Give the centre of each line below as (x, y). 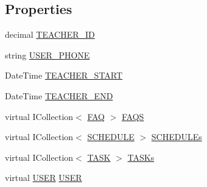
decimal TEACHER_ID (50, 34)
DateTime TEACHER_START (64, 75)
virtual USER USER (44, 178)
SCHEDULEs (177, 137)
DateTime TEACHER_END (59, 95)
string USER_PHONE (47, 55)
